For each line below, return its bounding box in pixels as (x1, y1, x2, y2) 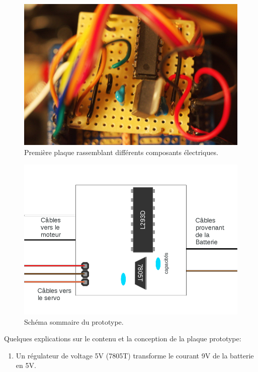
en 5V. (16, 360, 36, 370)
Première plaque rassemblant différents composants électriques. (24, 146, 218, 157)
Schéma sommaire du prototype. (24, 316, 124, 327)
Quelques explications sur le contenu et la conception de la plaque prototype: (4, 333, 241, 344)
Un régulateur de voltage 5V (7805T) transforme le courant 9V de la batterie (16, 350, 254, 360)
